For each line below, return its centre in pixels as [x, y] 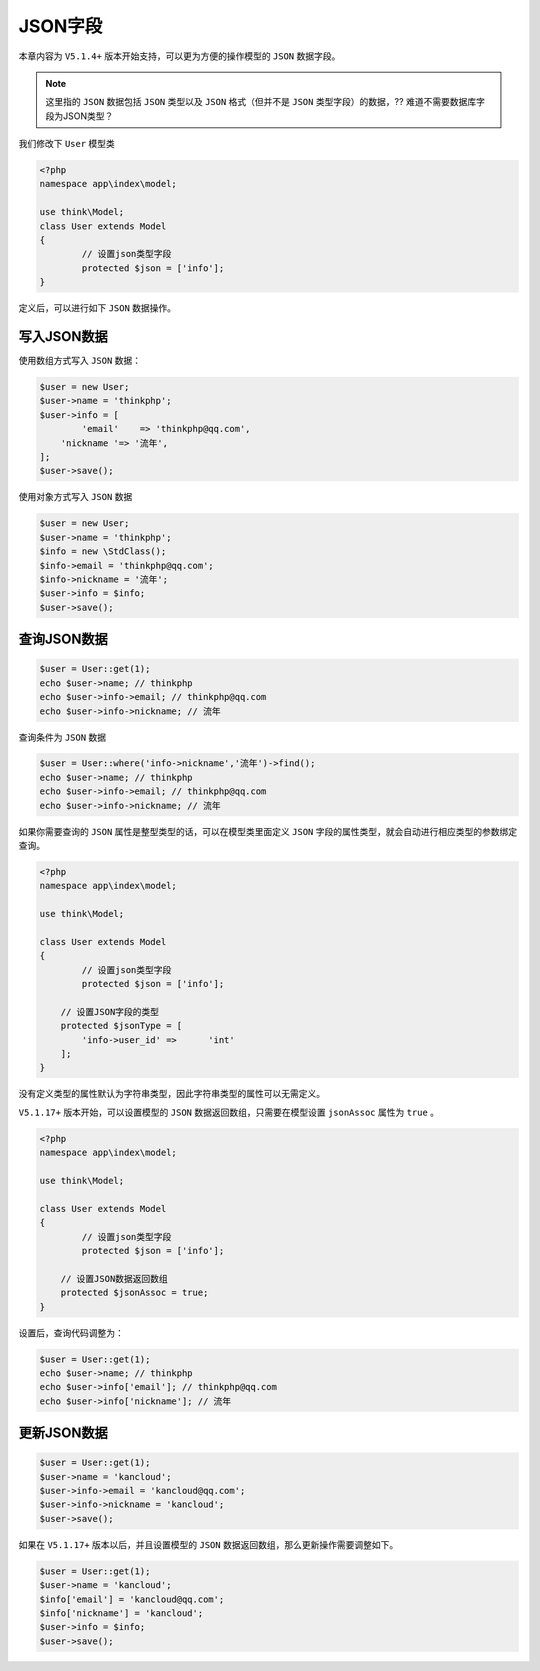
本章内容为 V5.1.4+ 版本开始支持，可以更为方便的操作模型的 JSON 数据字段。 [179, 56]
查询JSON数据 [63, 639]
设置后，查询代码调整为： [71, 1332]
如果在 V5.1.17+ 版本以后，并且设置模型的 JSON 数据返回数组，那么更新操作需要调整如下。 [208, 1544]
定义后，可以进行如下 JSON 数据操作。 [97, 308]
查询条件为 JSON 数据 [62, 737]
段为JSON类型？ [79, 116]
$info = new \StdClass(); [103, 551]
